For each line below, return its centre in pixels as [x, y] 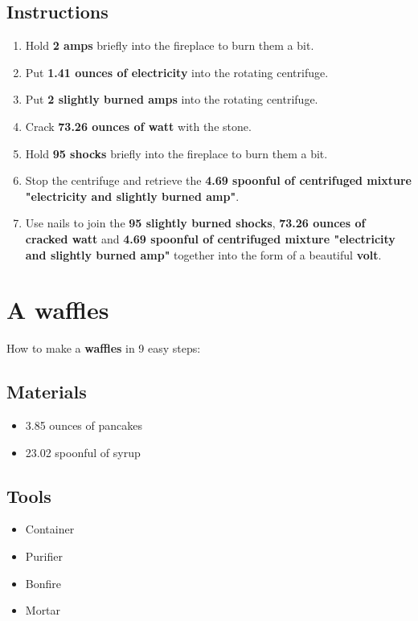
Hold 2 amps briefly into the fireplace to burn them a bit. [170, 45]
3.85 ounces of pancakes [84, 425]
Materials [47, 392]
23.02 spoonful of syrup [83, 452]
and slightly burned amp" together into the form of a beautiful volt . [203, 254]
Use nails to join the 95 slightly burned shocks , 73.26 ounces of [195, 223]
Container [50, 529]
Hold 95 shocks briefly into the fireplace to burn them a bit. [176, 153]
